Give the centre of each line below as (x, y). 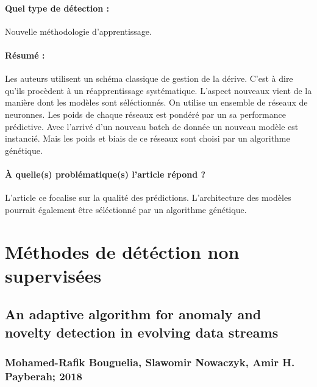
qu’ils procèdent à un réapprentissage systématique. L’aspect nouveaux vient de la (158, 90)
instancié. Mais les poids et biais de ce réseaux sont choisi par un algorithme (148, 138)
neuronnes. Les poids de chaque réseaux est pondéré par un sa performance (145, 114)
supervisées (53, 275)
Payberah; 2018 (44, 376)
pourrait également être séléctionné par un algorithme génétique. (126, 209)
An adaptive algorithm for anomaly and (133, 314)
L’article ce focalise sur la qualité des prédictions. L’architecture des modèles (148, 197)
